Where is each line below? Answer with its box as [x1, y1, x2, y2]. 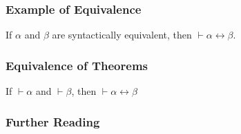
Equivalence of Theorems [6, 56, 148, 74]
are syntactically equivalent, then [52, 27, 192, 42]
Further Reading [6, 113, 100, 130]
